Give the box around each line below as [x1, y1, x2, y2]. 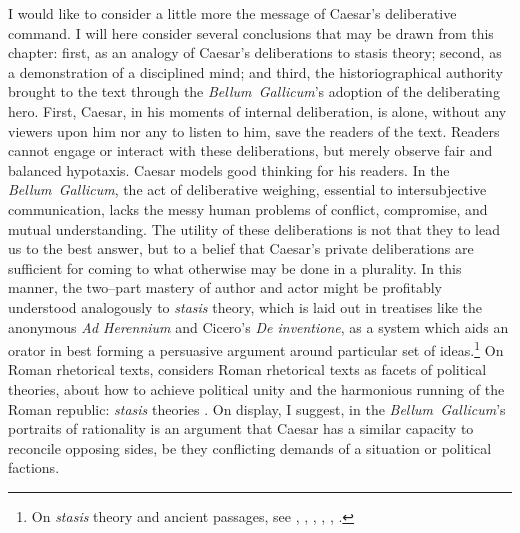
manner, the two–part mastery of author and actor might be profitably [8, 277, 442, 298]
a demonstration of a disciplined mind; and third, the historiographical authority [8, 61, 503, 82]
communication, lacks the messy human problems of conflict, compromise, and [8, 198, 488, 219]
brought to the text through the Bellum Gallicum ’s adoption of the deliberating [8, 81, 500, 102]
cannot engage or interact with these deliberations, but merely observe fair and [8, 140, 493, 161]
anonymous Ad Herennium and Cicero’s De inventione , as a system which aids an [8, 316, 509, 337]
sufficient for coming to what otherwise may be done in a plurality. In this [8, 257, 462, 278]
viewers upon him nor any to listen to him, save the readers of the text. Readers [8, 120, 500, 141]
